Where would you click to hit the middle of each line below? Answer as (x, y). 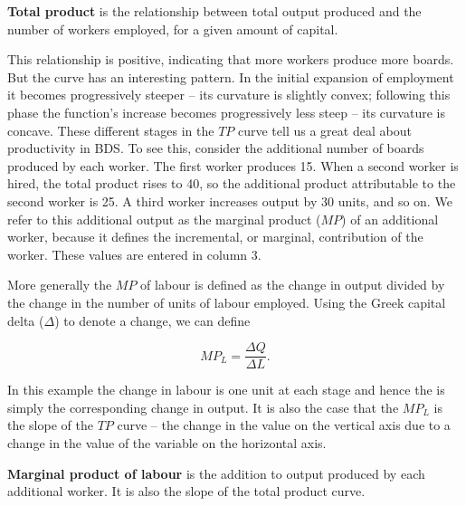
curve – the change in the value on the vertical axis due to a (284, 425)
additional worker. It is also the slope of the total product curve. (186, 491)
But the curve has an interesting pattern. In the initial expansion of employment (231, 76)
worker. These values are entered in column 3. (134, 254)
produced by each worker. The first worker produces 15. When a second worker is (233, 165)
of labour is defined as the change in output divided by (293, 285)
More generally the (60, 285)
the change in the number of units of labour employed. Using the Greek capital (227, 302)
